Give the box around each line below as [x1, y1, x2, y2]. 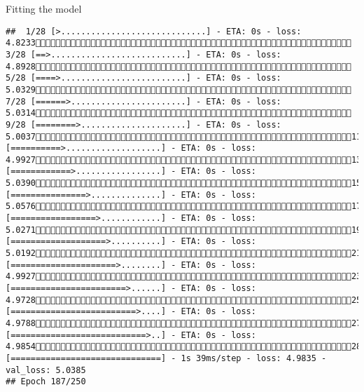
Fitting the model [6, 1, 82, 15]
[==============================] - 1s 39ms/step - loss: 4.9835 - [6, 353, 327, 363]
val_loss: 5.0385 [6, 365, 86, 375]
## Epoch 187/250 [6, 377, 86, 387]
